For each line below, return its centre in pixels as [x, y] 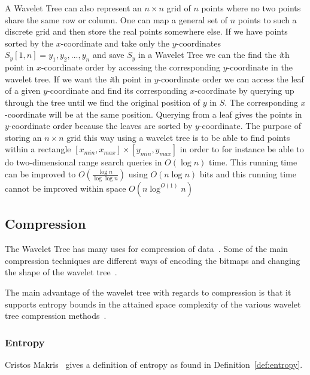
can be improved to [40, 173]
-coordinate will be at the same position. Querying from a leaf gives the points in [154, 114]
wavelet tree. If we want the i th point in [78, 79]
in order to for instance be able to [242, 149]
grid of [179, 8]
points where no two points [251, 8]
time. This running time [253, 162]
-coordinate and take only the [115, 43]
